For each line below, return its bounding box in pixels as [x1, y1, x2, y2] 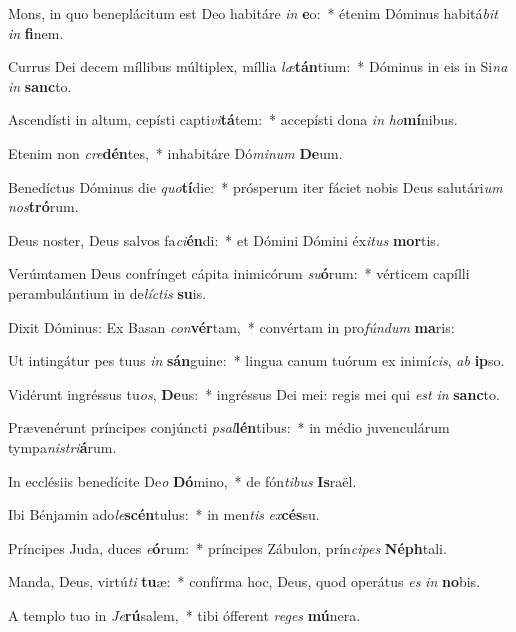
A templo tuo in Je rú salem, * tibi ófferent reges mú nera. [8, 604, 361, 625]
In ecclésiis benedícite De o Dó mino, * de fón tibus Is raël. [8, 470, 357, 491]
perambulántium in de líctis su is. [8, 282, 207, 303]
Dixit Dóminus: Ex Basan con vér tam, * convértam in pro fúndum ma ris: [8, 316, 455, 337]
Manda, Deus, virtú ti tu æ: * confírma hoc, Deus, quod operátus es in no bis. [8, 571, 481, 592]
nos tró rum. [8, 196, 79, 217]
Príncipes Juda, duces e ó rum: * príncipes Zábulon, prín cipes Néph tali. [8, 537, 447, 558]
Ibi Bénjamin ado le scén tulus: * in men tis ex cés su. [8, 504, 320, 525]
